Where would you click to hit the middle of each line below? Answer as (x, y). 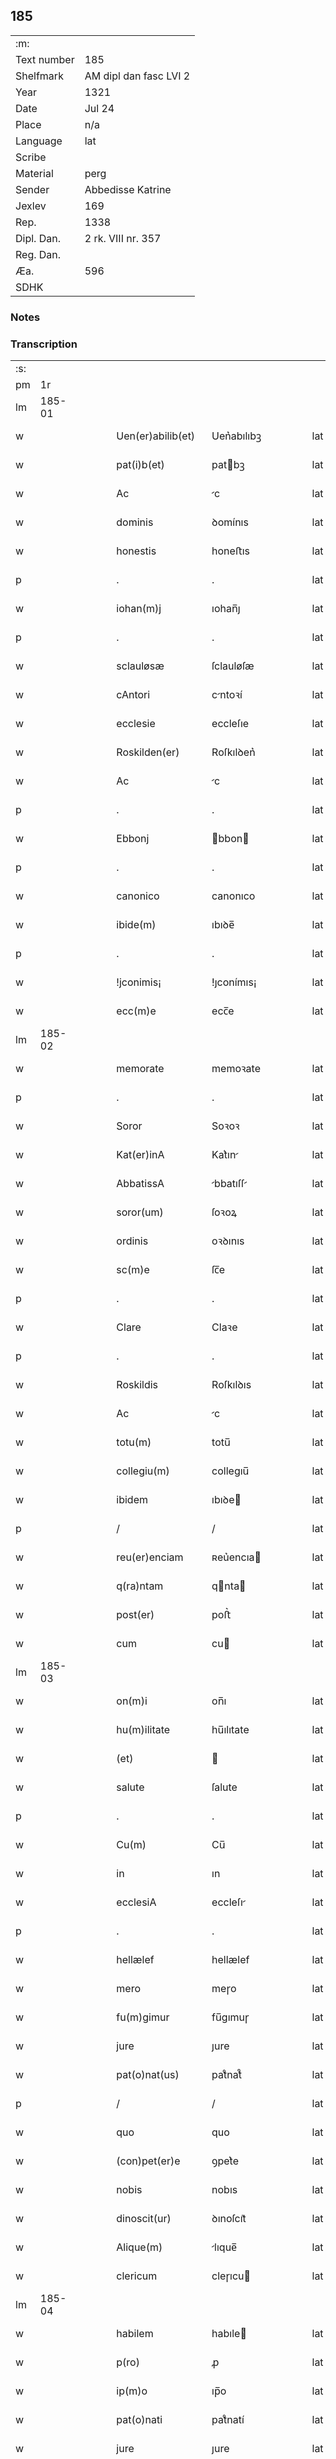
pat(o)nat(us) (148, 2075)
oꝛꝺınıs (228, 1241)
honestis (136, 551)
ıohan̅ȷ (226, 609)
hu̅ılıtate (230, 1730)
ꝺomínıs (230, 522)
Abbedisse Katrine (128, 189)
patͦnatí (228, 2420)
